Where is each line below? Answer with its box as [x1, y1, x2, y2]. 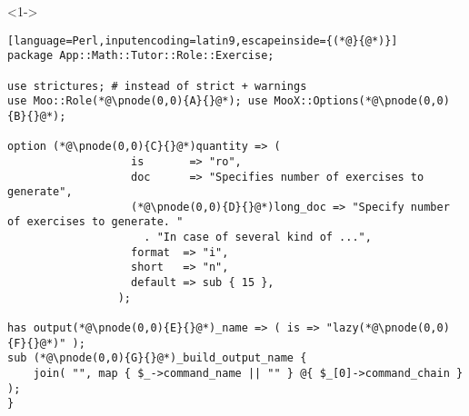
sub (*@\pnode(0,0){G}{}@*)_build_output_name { [7, 352, 307, 365]
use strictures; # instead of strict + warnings [7, 79, 307, 93]
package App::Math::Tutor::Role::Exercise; [7, 49, 274, 63]
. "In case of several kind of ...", [144, 231, 372, 244]
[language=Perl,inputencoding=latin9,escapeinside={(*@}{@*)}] [7, 34, 398, 47]
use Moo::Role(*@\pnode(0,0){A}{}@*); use [7, 94, 268, 108]
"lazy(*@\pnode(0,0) [325, 322, 450, 335]
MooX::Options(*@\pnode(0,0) [274, 94, 450, 108]
